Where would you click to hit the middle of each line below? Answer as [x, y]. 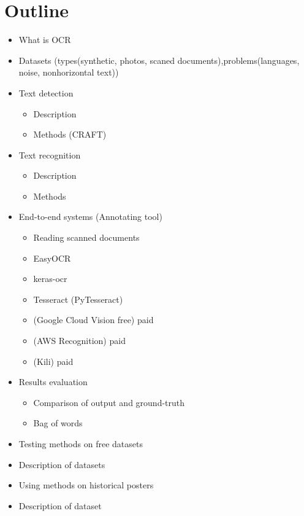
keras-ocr [50, 279]
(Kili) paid [53, 361]
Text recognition [50, 154]
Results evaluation [53, 382]
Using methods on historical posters [86, 485]
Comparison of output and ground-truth [109, 402]
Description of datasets [62, 464]
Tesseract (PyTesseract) [78, 299]
